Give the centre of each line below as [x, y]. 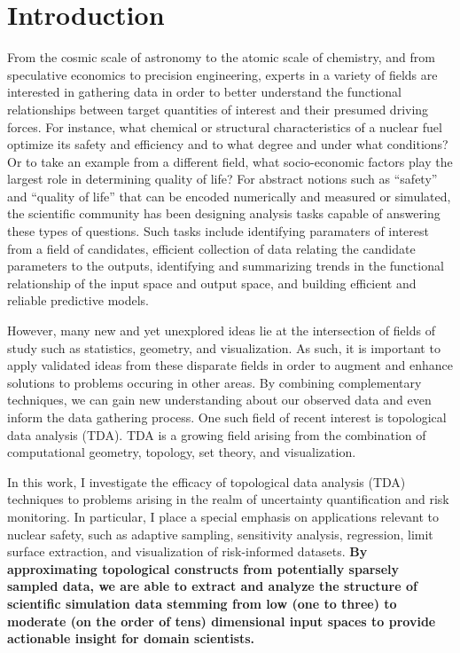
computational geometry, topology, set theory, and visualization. [182, 452]
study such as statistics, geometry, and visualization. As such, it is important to [224, 347]
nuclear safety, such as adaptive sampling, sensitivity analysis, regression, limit [220, 534]
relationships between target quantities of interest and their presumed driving [218, 109]
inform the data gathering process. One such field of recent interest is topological [227, 417]
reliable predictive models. [78, 300]
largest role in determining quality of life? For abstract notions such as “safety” [222, 179]
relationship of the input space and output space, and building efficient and [212, 283]
